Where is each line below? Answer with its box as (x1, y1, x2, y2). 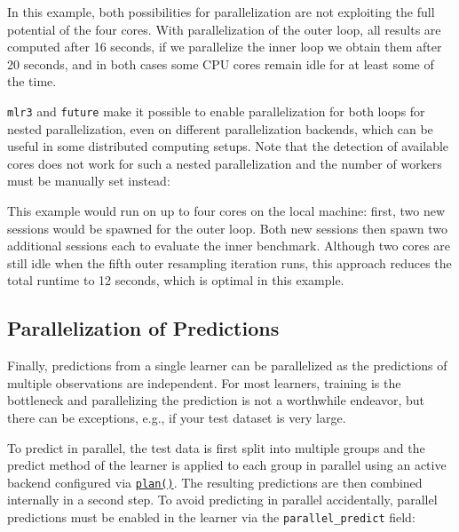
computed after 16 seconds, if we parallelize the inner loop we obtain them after (7, 37, 442, 56)
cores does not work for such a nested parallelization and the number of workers (7, 154, 442, 172)
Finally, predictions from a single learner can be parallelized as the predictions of (7, 356, 447, 375)
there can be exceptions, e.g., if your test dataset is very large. (7, 408, 346, 426)
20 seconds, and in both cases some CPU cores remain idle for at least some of (7, 54, 434, 73)
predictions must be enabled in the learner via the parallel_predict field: (7, 507, 415, 526)
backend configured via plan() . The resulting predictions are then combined (7, 472, 423, 491)
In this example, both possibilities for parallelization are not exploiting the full (7, 3, 435, 20)
